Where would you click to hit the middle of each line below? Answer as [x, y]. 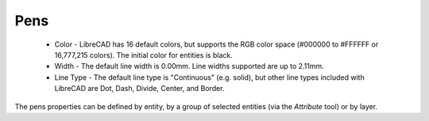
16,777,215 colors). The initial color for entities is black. [144, 55]
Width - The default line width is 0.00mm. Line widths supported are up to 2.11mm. [189, 66]
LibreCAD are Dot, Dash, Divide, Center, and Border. [139, 89]
